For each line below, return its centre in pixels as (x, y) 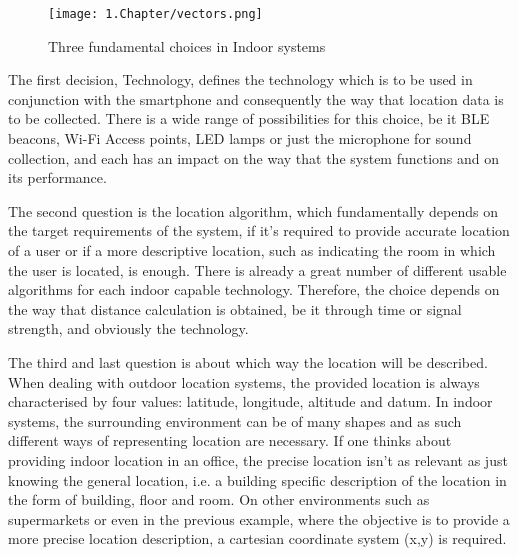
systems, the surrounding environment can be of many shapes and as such (235, 420)
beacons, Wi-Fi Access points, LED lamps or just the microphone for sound (240, 138)
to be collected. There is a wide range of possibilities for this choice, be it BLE (249, 118)
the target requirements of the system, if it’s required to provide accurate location (259, 230)
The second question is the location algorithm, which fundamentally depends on (253, 210)
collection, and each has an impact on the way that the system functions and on (254, 157)
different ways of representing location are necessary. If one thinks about (230, 440)
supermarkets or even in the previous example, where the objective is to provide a (259, 518)
